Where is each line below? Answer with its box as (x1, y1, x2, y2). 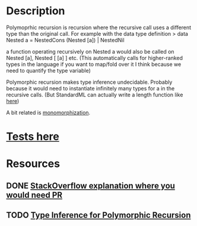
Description (6, 4, 65, 18)
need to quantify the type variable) (6, 67, 91, 74)
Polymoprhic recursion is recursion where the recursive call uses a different (6, 24, 192, 31)
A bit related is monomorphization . (6, 109, 91, 116)
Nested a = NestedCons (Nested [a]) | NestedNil (6, 36, 125, 43)
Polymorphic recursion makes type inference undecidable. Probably (6, 79, 173, 86)
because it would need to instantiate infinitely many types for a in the (6, 84, 175, 92)
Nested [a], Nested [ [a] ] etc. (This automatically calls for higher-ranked (6, 54, 183, 61)
